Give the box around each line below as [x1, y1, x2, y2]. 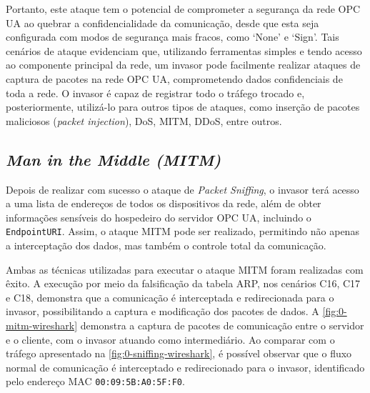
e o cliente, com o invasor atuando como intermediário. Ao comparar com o [6, 332, 335, 347]
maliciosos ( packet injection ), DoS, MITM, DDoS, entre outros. [6, 113, 282, 128]
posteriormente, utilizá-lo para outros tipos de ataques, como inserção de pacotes [6, 99, 360, 114]
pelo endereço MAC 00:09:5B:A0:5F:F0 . [6, 374, 185, 389]
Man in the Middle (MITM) [6, 148, 221, 170]
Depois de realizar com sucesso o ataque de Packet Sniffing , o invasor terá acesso [6, 181, 359, 196]
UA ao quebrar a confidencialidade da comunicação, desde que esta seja [6, 15, 319, 30]
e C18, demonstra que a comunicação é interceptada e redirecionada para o [6, 289, 334, 304]
